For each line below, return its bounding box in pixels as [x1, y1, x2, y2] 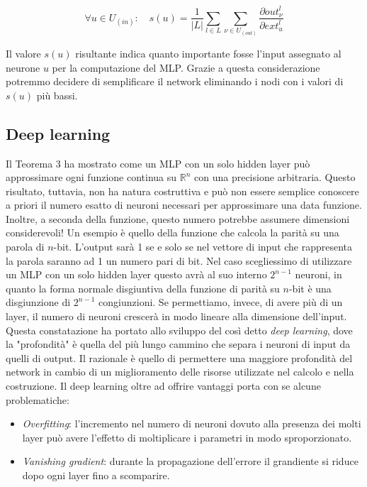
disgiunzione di [6, 295, 71, 310]
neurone [6, 60, 40, 75]
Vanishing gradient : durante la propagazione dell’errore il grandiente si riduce [22, 454, 358, 469]
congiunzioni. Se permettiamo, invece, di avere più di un [98, 295, 343, 310]
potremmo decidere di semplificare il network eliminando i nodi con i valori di [6, 74, 344, 89]
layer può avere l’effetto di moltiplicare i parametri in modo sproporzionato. [22, 429, 352, 444]
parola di [6, 239, 45, 254]
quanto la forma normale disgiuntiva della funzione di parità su [6, 280, 280, 295]
